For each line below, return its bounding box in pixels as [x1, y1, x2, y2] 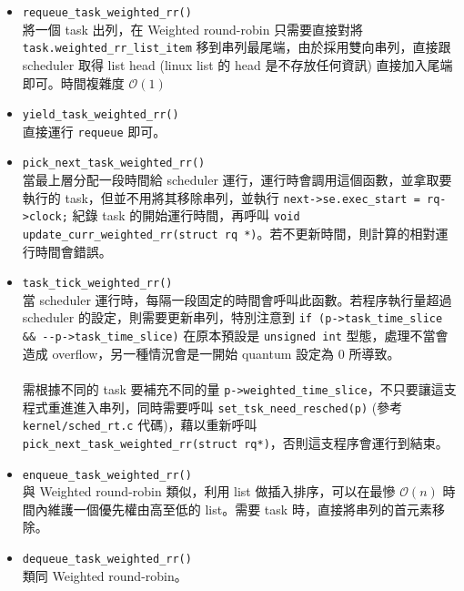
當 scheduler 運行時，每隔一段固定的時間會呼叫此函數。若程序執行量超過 [22, 290, 452, 309]
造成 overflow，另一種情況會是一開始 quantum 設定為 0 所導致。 [22, 343, 400, 362]
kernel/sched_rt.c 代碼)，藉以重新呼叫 [22, 415, 257, 434]
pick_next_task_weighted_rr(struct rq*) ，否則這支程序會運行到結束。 [22, 433, 449, 452]
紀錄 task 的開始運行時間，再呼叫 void [72, 206, 300, 225]
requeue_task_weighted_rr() [22, 6, 192, 19]
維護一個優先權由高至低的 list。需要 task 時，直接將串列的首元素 [47, 499, 432, 518]
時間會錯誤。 [35, 241, 112, 260]
